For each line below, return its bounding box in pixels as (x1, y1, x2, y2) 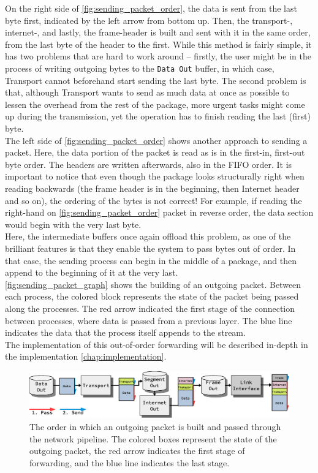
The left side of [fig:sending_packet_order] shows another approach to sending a (5, 134, 308, 146)
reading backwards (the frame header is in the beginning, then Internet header (5, 181, 300, 194)
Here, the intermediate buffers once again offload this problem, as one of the (5, 230, 291, 243)
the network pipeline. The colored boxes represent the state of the (29, 432, 277, 445)
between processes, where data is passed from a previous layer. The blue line (5, 314, 292, 327)
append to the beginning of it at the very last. (5, 266, 178, 279)
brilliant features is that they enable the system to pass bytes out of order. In (5, 241, 296, 254)
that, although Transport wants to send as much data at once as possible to (5, 86, 290, 99)
